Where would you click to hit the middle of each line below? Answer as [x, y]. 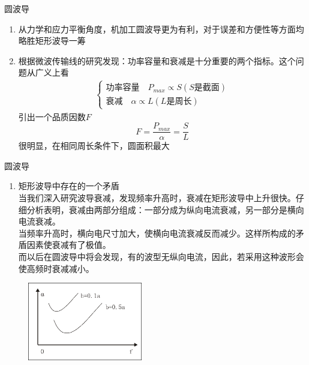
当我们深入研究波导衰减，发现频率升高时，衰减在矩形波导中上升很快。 [157, 198]
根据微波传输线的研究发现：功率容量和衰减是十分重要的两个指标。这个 [157, 60]
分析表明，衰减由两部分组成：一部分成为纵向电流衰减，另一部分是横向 [165, 209]
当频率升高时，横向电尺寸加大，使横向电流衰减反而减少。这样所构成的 [157, 233]
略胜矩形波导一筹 [52, 41]
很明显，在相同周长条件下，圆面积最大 [94, 146]
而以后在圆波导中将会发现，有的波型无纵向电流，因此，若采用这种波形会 [161, 256]
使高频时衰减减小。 [56, 268]
